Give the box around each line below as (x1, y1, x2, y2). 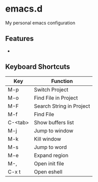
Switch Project (33, 86, 69, 93)
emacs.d (5, 3, 43, 15)
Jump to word (33, 144, 67, 151)
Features (5, 34, 34, 43)
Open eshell (33, 168, 63, 175)
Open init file (33, 160, 64, 167)
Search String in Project (33, 102, 90, 109)
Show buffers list (33, 119, 74, 126)
